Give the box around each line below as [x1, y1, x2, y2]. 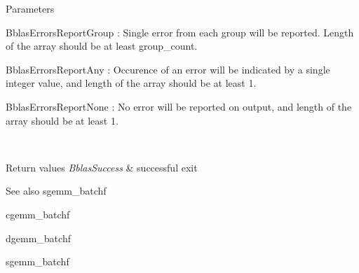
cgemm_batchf [6, 206, 70, 221]
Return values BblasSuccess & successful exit [6, 160, 198, 174]
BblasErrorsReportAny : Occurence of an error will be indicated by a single [6, 62, 330, 76]
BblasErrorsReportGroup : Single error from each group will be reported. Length [6, 24, 354, 39]
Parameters [6, 1, 55, 15]
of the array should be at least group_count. [6, 38, 198, 53]
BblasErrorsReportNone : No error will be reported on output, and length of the [6, 99, 352, 113]
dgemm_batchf [6, 230, 71, 245]
